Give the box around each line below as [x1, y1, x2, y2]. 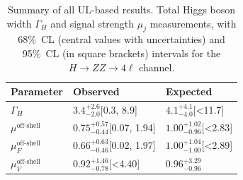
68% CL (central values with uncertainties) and [18, 32, 225, 47]
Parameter [11, 84, 63, 99]
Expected [165, 84, 213, 99]
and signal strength [50, 16, 135, 30]
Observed [72, 84, 120, 99]
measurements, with [149, 16, 237, 30]
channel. [139, 59, 175, 74]
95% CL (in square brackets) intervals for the [22, 45, 221, 60]
